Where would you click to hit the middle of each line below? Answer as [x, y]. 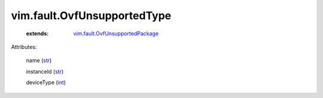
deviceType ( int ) [46, 82]
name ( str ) [39, 60]
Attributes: [24, 47]
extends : [37, 33]
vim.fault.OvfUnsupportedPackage [116, 33]
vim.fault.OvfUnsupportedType [91, 16]
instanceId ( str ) [45, 71]
